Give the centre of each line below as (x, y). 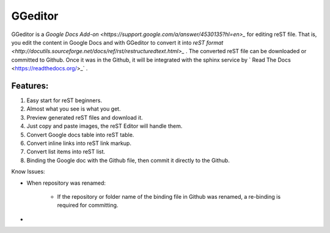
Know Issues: (28, 172)
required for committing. (88, 205)
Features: (30, 86)
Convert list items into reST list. (66, 152)
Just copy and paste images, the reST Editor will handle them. (105, 126)
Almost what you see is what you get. (74, 109)
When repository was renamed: (66, 183)
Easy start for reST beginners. (64, 100)
